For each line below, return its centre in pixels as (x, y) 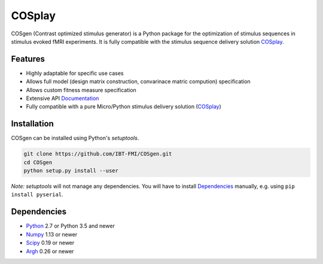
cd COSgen (38, 162)
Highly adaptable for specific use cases (75, 73)
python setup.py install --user (71, 171)
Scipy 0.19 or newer (50, 243)
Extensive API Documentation (63, 98)
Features (28, 59)
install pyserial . (37, 195)
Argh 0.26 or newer (50, 251)
